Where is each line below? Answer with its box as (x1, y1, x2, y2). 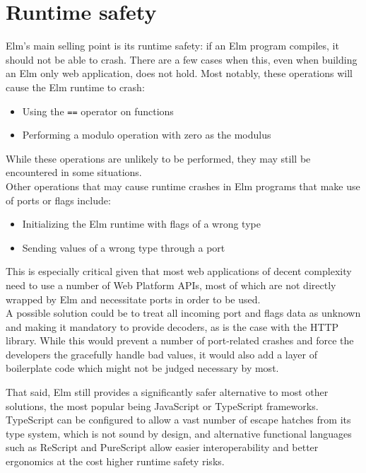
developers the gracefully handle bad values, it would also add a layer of (6, 346, 317, 361)
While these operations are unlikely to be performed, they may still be (6, 151, 311, 165)
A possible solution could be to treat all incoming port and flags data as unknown (6, 305, 361, 320)
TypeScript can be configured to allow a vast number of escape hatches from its (6, 412, 351, 427)
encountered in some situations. (6, 165, 142, 180)
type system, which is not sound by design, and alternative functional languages (6, 426, 352, 440)
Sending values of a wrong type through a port (22, 240, 225, 255)
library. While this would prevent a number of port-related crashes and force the (6, 333, 354, 348)
